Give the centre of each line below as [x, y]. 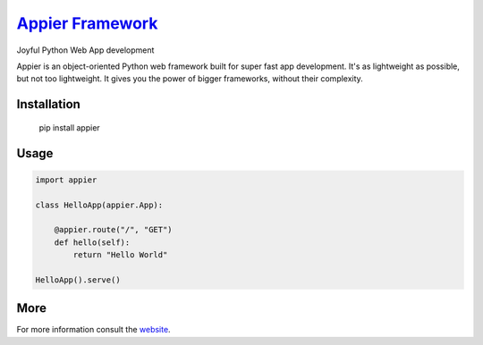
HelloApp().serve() [78, 280]
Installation [48, 104]
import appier [66, 180]
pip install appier [69, 127]
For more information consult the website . [93, 330]
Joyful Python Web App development [85, 50]
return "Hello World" [120, 255]
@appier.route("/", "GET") [114, 230]
